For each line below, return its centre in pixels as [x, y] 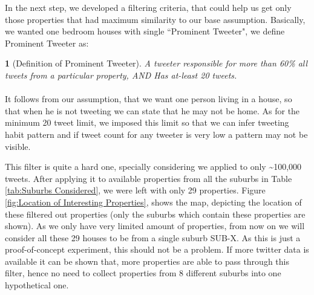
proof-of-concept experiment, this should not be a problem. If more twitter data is [157, 249]
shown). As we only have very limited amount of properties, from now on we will [155, 226]
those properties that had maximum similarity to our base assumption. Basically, [155, 19]
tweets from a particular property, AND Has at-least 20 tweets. [121, 75]
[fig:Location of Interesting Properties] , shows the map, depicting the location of [153, 202]
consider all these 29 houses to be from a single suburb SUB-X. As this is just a [153, 237]
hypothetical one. [37, 285]
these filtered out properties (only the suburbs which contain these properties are [155, 214]
